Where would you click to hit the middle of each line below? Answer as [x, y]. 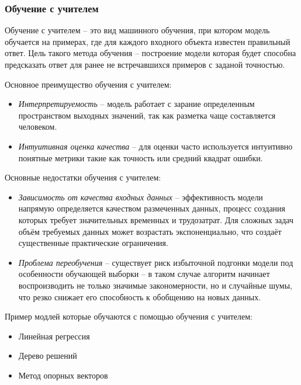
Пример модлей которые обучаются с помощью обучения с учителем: [129, 316]
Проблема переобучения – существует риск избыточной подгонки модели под [156, 262]
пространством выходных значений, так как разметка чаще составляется [147, 115]
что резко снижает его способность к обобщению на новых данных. [140, 296]
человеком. [38, 126]
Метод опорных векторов [63, 375]
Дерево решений [48, 355]
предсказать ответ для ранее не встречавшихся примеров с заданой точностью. [145, 64]
